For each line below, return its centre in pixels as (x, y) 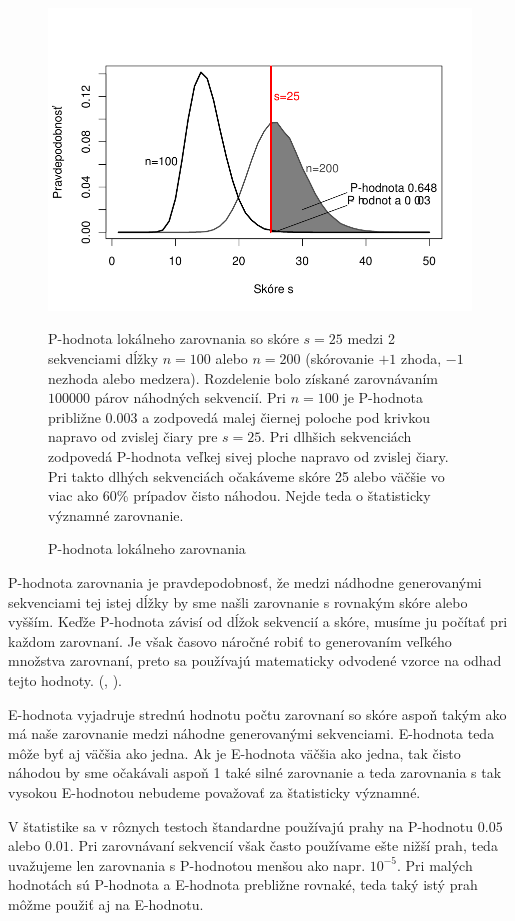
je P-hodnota (383, 397)
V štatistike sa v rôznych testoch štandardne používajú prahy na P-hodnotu (241, 825)
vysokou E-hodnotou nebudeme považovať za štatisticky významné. (214, 791)
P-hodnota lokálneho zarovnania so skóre (173, 338)
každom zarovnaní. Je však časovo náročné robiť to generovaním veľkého (230, 640)
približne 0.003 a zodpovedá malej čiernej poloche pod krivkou (239, 416)
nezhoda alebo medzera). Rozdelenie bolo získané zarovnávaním (243, 377)
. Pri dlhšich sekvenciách (336, 436)
